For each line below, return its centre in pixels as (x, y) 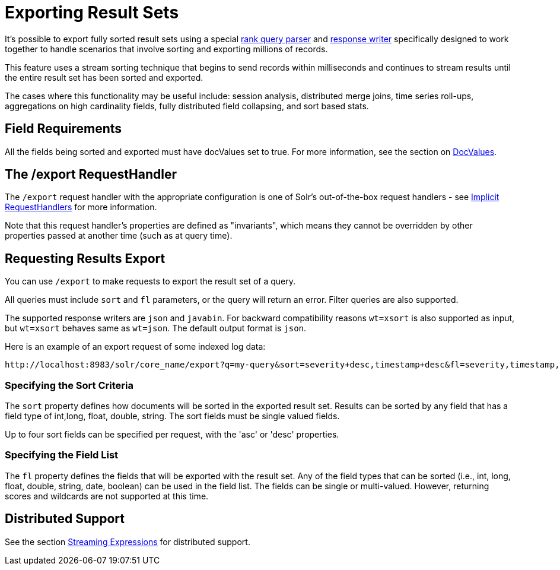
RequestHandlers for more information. (81, 207)
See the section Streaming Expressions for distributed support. (128, 541)
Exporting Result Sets (92, 12)
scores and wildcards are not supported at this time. (107, 496)
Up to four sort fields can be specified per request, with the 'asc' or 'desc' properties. (172, 435)
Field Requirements (63, 129)
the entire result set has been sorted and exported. (104, 77)
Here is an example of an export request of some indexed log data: (135, 347)
